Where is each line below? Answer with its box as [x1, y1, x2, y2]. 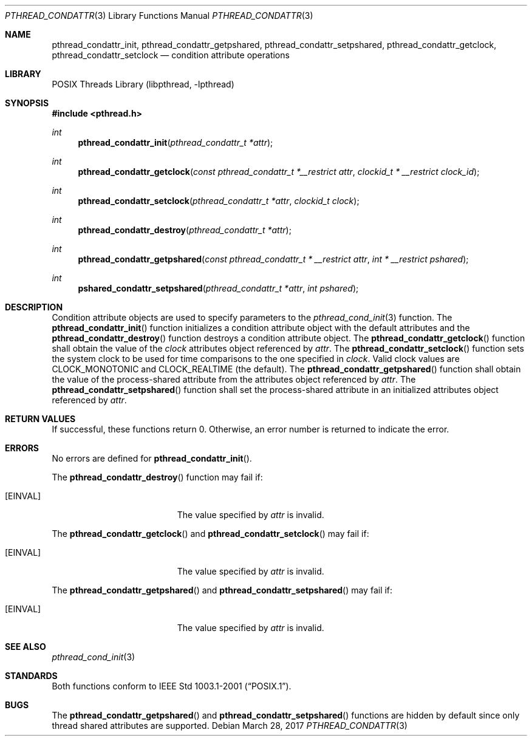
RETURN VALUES [5, 414, 76, 424]
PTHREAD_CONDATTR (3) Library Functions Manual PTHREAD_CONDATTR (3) [5, 10, 313, 21]
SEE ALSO [5, 641, 46, 652]
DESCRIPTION [5, 302, 63, 312]
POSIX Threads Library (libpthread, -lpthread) [52, 79, 234, 89]
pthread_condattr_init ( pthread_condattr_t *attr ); [78, 137, 273, 148]
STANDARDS [5, 671, 58, 681]
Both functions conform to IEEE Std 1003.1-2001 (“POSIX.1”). [52, 681, 292, 691]
